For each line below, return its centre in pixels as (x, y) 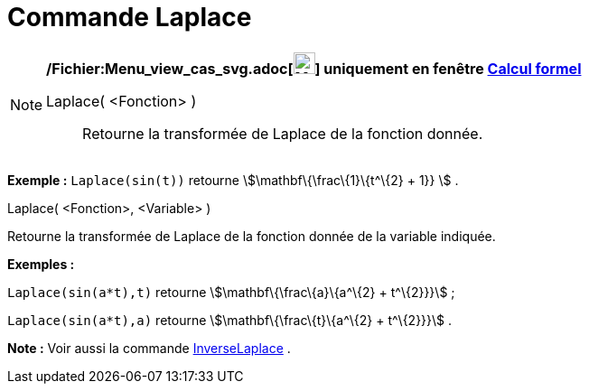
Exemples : (41, 264)
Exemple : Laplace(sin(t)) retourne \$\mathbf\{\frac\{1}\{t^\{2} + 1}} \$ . (233, 180)
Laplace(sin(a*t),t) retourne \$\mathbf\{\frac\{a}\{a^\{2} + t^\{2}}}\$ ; (231, 292)
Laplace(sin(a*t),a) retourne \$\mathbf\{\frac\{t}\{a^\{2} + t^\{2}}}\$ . (230, 320)
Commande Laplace (130, 17)
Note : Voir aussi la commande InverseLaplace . (149, 348)
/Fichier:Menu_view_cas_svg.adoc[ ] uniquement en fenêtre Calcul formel (314, 68)
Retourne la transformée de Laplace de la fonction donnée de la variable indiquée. (252, 236)
